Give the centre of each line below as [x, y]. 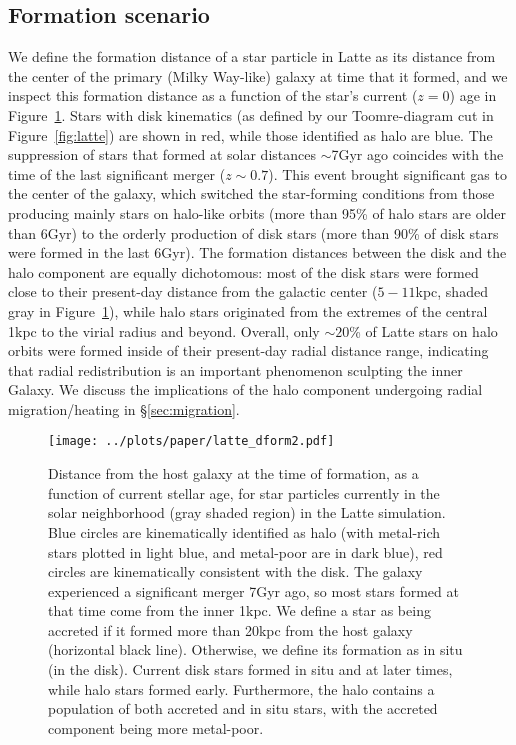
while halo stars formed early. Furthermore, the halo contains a [241, 688]
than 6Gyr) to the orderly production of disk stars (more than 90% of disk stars [253, 232]
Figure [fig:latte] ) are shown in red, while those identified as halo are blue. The [250, 134]
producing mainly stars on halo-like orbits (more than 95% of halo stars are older [257, 212]
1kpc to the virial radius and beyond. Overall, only [164, 330]
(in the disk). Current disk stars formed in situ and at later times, [250, 669]
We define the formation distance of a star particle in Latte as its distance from [252, 56]
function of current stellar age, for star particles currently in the [244, 492]
